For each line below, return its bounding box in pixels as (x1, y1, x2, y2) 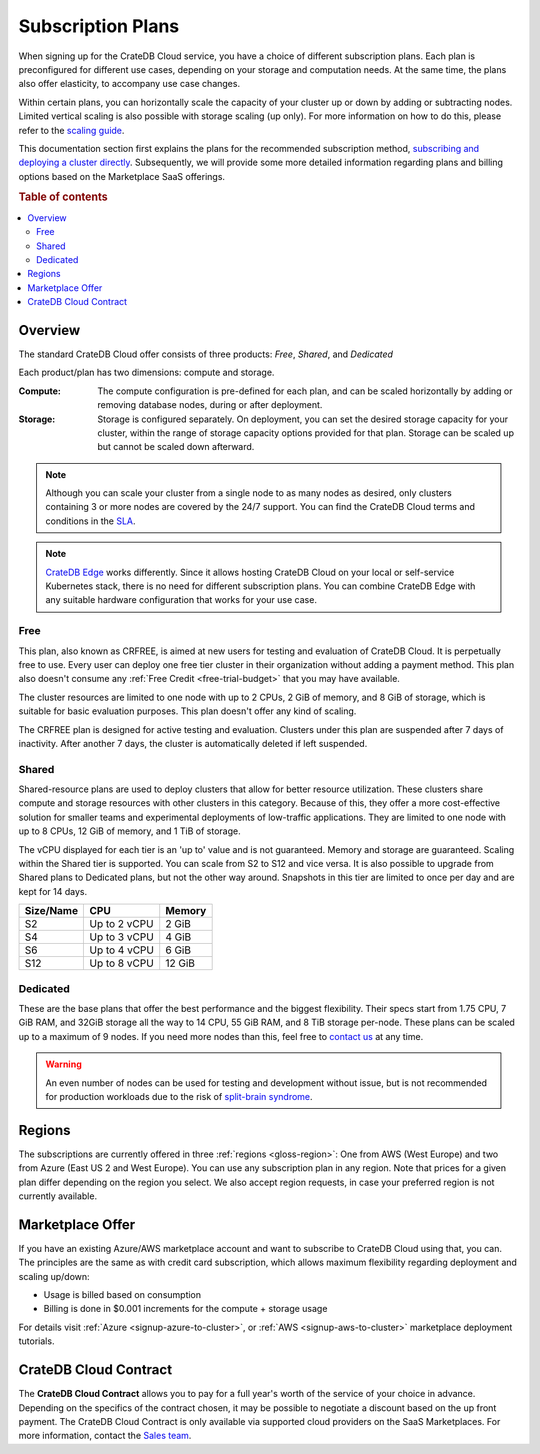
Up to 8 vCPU (89, 956, 154, 970)
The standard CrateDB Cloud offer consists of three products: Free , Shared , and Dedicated (18, 348, 394, 360)
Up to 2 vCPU (89, 917, 154, 931)
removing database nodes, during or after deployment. (97, 399, 323, 411)
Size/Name (24, 904, 79, 918)
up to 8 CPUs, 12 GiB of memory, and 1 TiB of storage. (18, 825, 241, 837)
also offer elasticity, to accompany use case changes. (18, 78, 240, 90)
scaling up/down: (18, 1270, 90, 1282)
